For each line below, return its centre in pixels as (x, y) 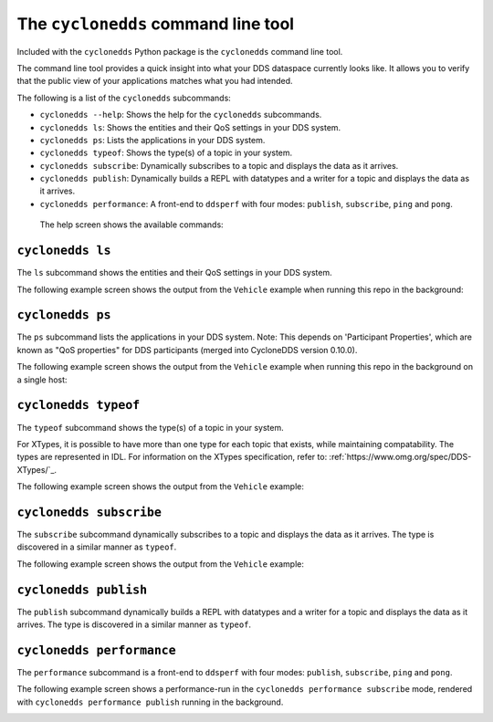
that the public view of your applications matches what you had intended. (155, 81)
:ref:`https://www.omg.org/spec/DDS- (400, 457)
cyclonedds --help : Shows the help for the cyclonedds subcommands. (181, 115)
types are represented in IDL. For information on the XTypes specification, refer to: (172, 457)
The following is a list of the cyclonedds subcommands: (124, 98)
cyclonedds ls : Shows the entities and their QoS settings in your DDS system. (190, 127)
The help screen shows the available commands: (131, 225)
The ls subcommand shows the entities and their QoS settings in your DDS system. (174, 273)
